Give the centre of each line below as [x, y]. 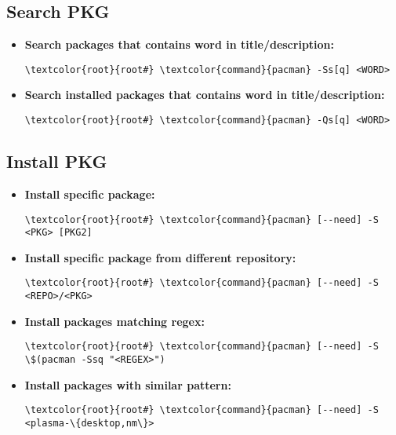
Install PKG [57, 161]
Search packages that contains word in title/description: [180, 44]
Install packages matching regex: [114, 321]
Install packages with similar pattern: [128, 384]
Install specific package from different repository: [160, 257]
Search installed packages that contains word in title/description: [205, 95]
